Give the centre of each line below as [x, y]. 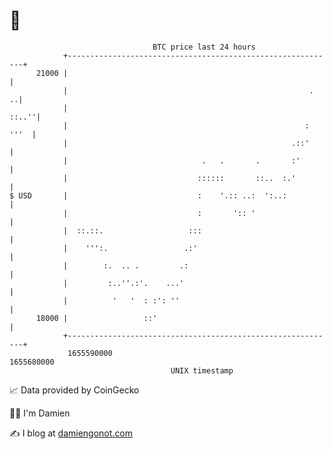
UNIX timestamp [202, 370]
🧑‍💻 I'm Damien [40, 413]
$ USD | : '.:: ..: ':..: [148, 195]
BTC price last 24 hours [204, 47]
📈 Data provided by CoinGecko [74, 390]
